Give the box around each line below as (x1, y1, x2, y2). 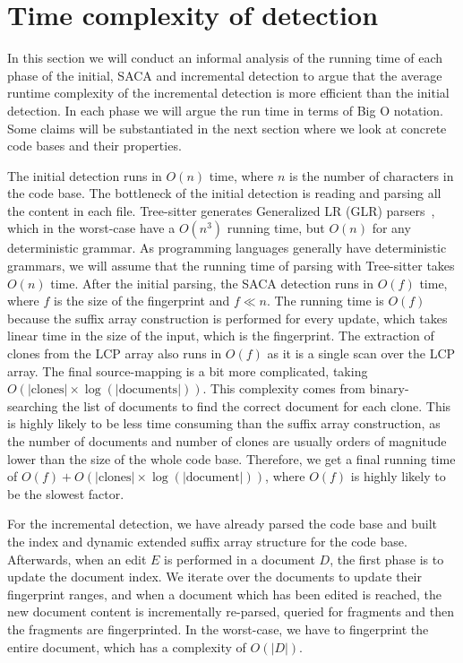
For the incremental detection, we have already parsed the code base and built (7, 514, 437, 533)
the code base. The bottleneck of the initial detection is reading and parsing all (7, 184, 442, 202)
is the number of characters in (289, 166, 454, 185)
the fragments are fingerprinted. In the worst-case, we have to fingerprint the (7, 619, 429, 638)
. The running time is (266, 291, 384, 310)
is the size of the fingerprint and (54, 291, 230, 310)
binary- (369, 379, 409, 398)
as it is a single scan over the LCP (267, 344, 456, 363)
